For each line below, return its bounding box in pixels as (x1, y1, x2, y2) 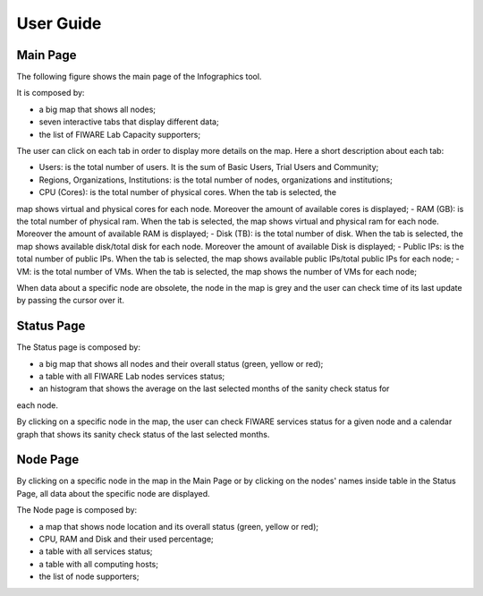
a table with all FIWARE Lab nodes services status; (38, 371, 225, 381)
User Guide (16, 13, 102, 33)
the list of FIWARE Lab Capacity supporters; (38, 129, 201, 140)
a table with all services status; (38, 546, 153, 557)
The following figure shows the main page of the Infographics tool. (16, 72, 262, 82)
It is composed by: (16, 88, 85, 98)
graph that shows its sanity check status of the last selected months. (16, 429, 270, 439)
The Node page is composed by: (16, 505, 138, 515)
